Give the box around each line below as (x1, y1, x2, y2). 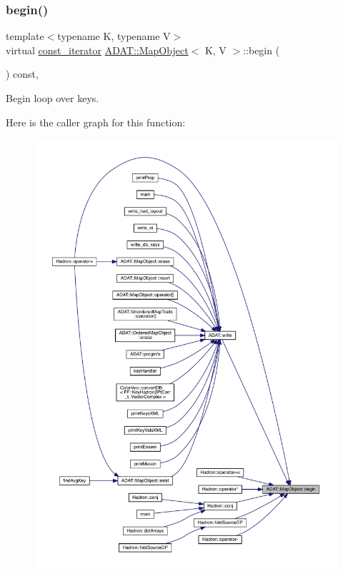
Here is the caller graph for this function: (6, 114, 186, 129)
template (6, 29, 44, 44)
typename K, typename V (57, 29, 171, 44)
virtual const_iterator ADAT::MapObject (6, 42, 189, 57)
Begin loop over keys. (6, 91, 99, 105)
